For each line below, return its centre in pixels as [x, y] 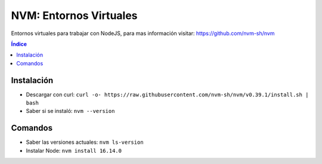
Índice [19, 44]
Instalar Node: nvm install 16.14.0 [74, 150]
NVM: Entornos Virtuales [74, 15]
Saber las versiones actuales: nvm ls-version [85, 142]
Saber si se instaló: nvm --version [70, 111]
